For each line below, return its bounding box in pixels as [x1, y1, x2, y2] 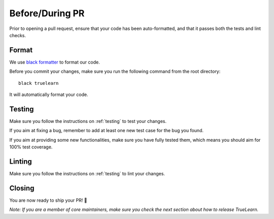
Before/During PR [9, 8, 85, 19]
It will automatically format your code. [9, 91, 88, 98]
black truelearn [18, 80, 59, 86]
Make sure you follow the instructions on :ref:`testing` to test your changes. [9, 118, 167, 124]
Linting [9, 157, 32, 166]
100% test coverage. [9, 144, 53, 150]
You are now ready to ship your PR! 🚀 [9, 197, 87, 203]
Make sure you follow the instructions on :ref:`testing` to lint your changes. [9, 171, 165, 176]
